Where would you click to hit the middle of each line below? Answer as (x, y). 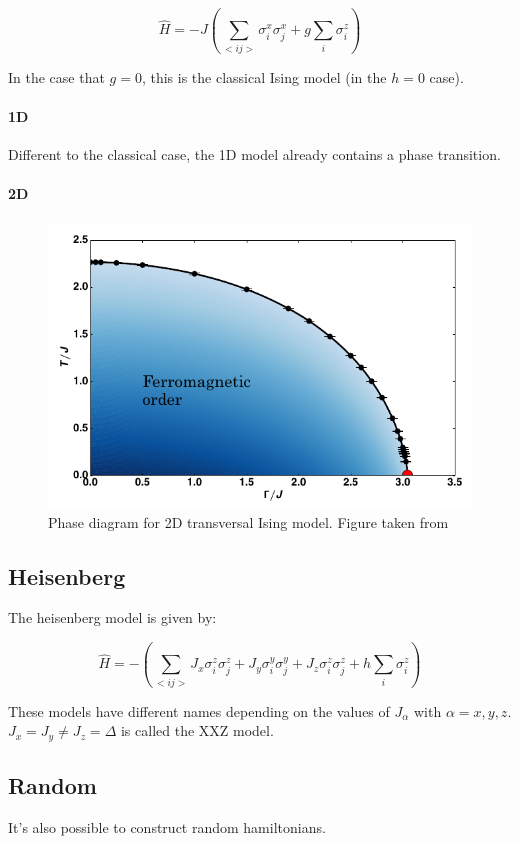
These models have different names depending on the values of (199, 710)
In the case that (56, 76)
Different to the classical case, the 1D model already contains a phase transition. (254, 154)
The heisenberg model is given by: (112, 617)
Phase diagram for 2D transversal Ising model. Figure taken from (248, 521)
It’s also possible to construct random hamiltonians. (167, 826)
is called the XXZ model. (197, 730)
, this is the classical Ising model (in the (264, 76)
